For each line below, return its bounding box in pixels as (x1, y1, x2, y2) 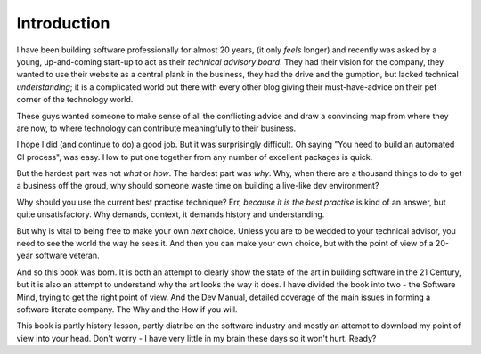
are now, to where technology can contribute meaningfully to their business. (16, 123, 297, 133)
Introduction (16, 13, 110, 33)
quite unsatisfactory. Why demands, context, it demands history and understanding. (16, 209, 325, 220)
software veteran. (34, 250, 100, 261)
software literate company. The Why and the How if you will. (16, 303, 238, 315)
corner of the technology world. (16, 94, 134, 105)
